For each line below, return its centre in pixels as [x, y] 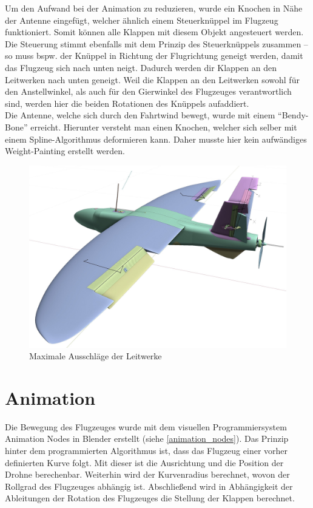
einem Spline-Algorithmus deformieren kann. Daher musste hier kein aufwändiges [156, 139]
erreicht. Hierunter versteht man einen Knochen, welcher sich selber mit [164, 127]
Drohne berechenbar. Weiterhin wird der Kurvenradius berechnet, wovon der [147, 474]
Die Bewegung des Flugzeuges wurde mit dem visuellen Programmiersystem [146, 426]
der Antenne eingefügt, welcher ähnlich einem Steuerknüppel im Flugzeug [142, 20]
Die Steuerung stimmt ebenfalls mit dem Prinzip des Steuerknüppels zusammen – [156, 43]
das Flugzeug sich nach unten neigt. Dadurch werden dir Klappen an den [141, 67]
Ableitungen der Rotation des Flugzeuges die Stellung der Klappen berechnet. [150, 498]
